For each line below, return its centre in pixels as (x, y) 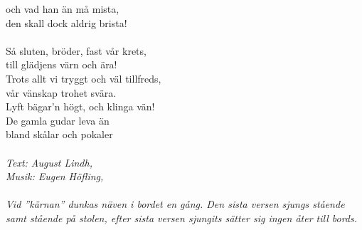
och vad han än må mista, (63, 9)
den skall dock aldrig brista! (66, 22)
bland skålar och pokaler (59, 134)
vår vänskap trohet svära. (61, 92)
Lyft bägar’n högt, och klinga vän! (80, 106)
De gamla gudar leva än (58, 120)
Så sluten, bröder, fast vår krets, (76, 50)
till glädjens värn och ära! (62, 64)
